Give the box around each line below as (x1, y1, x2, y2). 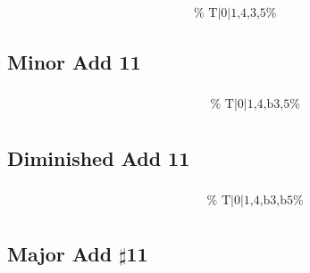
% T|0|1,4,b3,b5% (206, 194, 304, 207)
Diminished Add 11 (7, 144, 190, 171)
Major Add (7, 240, 113, 268)
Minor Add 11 (7, 48, 141, 76)
